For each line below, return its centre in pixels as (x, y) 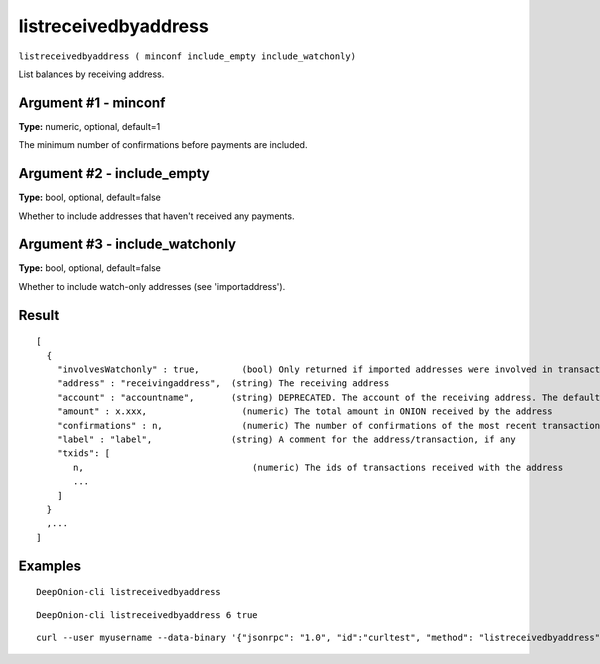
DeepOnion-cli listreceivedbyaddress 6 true (147, 614)
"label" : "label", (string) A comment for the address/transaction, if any (286, 439)
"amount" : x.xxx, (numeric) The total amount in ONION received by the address (305, 411)
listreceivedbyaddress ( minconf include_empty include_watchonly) (187, 56)
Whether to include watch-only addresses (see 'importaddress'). (152, 286)
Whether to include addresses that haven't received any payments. (156, 216)
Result (39, 315)
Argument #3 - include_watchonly (127, 244)
